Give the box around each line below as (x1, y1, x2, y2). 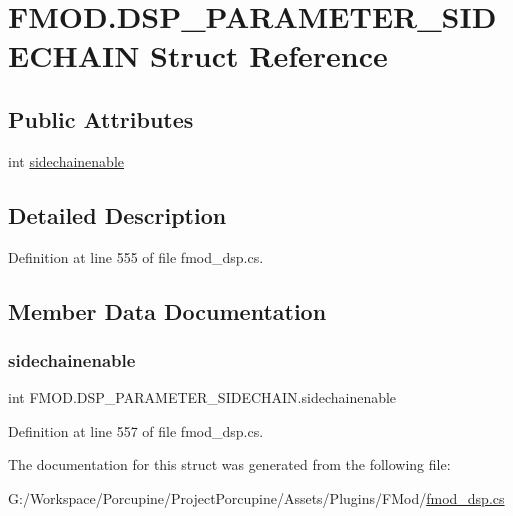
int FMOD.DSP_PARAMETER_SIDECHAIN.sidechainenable (8, 387, 397, 408)
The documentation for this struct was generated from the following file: (8, 454, 451, 475)
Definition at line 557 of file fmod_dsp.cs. (8, 420, 264, 441)
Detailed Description (8, 199, 227, 230)
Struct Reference (150, 35, 388, 76)
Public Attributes (8, 103, 194, 134)
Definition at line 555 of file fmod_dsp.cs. (8, 246, 264, 267)
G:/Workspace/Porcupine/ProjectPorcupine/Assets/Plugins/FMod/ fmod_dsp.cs (8, 487, 505, 508)
